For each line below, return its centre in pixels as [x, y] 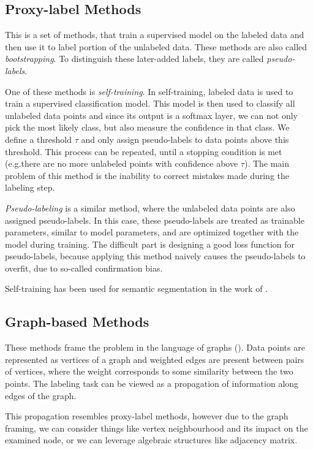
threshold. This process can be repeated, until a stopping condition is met [144, 151]
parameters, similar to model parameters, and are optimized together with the [152, 232]
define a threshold [39, 139]
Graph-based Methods [77, 322]
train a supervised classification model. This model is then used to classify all [150, 103]
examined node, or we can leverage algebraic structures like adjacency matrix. [151, 440]
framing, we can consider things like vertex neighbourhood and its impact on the [156, 428]
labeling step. [30, 187]
